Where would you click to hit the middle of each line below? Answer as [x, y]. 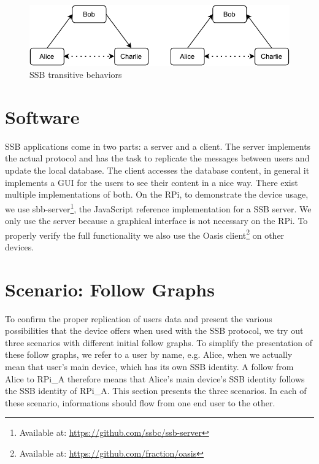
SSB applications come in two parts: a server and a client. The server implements [158, 146]
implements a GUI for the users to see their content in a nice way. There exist [152, 182]
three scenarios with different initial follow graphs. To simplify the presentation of [159, 342]
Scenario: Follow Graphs [110, 289]
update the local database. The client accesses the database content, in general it [157, 170]
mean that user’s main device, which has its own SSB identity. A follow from [149, 367]
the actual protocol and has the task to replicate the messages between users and [157, 158]
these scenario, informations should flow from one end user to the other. [140, 402]
